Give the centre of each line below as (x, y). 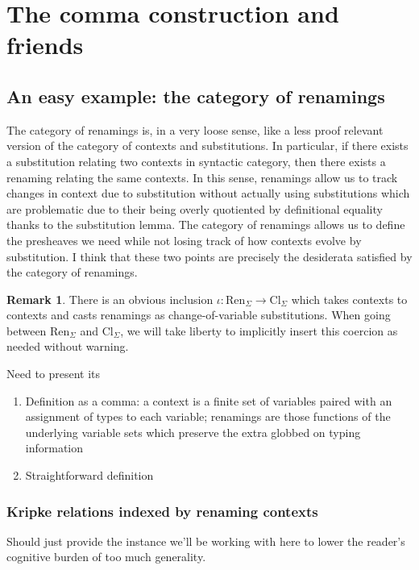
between (27, 330)
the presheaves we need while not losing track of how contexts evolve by (184, 240)
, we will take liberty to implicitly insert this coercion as (259, 330)
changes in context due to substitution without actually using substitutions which (208, 193)
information (54, 448)
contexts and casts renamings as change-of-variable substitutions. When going (199, 315)
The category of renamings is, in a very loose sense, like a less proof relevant (195, 129)
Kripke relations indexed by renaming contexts (162, 511)
